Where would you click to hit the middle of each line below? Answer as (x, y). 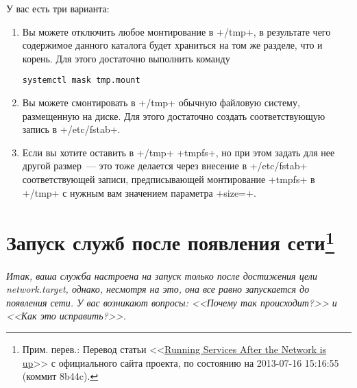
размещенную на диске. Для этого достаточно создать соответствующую (174, 116)
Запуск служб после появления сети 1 (171, 241)
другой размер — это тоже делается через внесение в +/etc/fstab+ (165, 166)
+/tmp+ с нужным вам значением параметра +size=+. (139, 192)
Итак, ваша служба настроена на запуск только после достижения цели (162, 275)
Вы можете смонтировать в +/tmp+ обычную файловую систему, (161, 102)
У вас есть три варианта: (58, 8)
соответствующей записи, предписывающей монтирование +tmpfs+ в (169, 179)
